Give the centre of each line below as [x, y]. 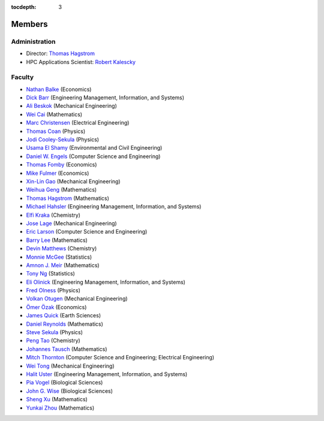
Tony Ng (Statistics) [50, 274]
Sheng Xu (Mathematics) [57, 399]
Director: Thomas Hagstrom [61, 53]
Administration [33, 41]
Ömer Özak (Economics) [56, 307]
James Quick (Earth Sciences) [64, 316]
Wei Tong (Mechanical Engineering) [70, 366]
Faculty [22, 77]
